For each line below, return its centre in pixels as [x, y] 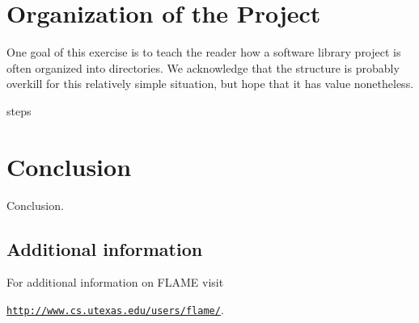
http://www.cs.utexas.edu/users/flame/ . [115, 310]
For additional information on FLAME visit [115, 282]
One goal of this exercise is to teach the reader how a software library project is [204, 52]
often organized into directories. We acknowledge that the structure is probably [203, 67]
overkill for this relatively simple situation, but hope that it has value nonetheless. [210, 84]
